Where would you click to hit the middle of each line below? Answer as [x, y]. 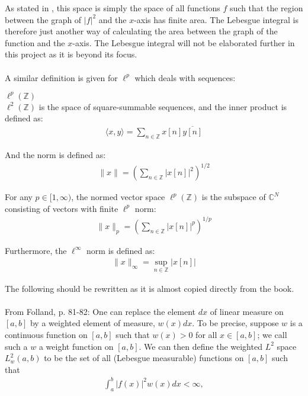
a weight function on [76, 346]
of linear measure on [247, 311]
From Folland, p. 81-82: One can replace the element [100, 311]
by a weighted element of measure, [92, 323]
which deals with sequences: [185, 77]
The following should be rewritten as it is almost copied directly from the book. [150, 288]
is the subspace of [234, 197]
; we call [272, 334]
